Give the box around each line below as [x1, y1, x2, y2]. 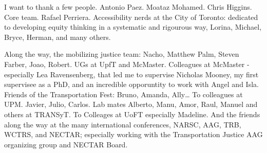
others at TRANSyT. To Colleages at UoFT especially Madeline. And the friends [4, 108, 260, 119]
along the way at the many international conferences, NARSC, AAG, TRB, [4, 119, 241, 129]
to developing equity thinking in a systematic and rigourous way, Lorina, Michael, [4, 21, 262, 32]
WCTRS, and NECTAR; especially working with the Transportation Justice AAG [4, 129, 263, 140]
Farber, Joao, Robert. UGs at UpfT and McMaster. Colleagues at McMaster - [4, 58, 250, 69]
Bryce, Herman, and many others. [4, 31, 111, 42]
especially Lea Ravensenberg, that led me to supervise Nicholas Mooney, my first [4, 69, 259, 79]
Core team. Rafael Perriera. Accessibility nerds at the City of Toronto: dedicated [4, 11, 258, 22]
